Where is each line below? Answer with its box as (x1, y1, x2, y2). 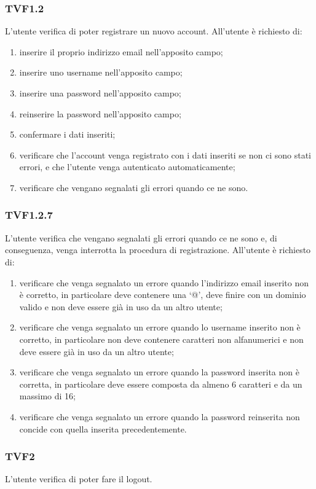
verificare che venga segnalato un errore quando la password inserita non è (19, 366, 299, 378)
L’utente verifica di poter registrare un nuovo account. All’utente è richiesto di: (5, 25, 302, 37)
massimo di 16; (19, 389, 76, 402)
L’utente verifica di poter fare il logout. (5, 472, 152, 485)
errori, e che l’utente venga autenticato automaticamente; (19, 160, 235, 173)
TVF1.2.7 (5, 207, 53, 222)
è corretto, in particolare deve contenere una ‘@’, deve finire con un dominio (19, 288, 306, 301)
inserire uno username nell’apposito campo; (19, 66, 183, 79)
